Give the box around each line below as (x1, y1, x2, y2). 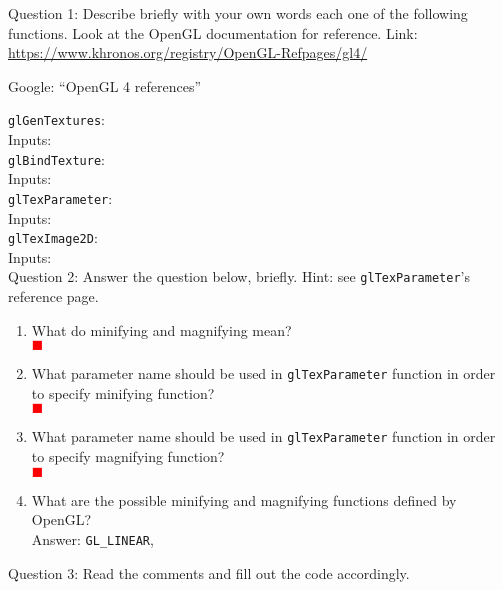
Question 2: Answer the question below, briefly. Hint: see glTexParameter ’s (8, 266, 470, 287)
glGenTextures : (8, 109, 105, 130)
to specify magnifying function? (31, 446, 225, 467)
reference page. (8, 286, 99, 307)
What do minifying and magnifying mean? (31, 319, 292, 340)
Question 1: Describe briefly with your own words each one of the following (8, 3, 468, 23)
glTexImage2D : (8, 227, 98, 248)
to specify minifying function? (31, 382, 215, 403)
